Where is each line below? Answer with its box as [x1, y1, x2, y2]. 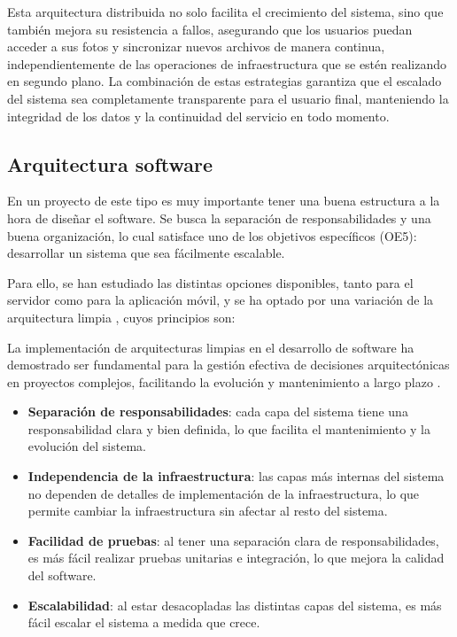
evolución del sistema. [27, 437, 146, 455]
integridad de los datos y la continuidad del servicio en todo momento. [7, 106, 390, 125]
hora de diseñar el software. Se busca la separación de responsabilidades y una [7, 208, 431, 227]
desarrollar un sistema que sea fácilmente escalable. [7, 244, 285, 262]
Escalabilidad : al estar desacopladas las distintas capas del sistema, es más [27, 595, 442, 614]
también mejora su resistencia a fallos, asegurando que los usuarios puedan [7, 19, 413, 38]
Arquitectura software [7, 150, 213, 177]
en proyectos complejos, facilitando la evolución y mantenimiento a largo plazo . [7, 372, 441, 391]
